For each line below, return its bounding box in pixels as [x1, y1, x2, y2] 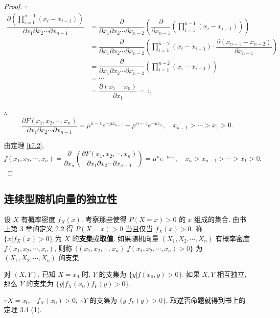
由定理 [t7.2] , [4, 140, 44, 150]
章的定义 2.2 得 [25, 223, 73, 234]
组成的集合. [194, 214, 231, 224]
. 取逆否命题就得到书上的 [166, 294, 246, 305]
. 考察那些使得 [81, 214, 127, 224]
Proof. [4, 1, 22, 11]
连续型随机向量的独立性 [4, 191, 117, 206]
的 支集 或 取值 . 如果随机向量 [72, 233, 159, 243]
